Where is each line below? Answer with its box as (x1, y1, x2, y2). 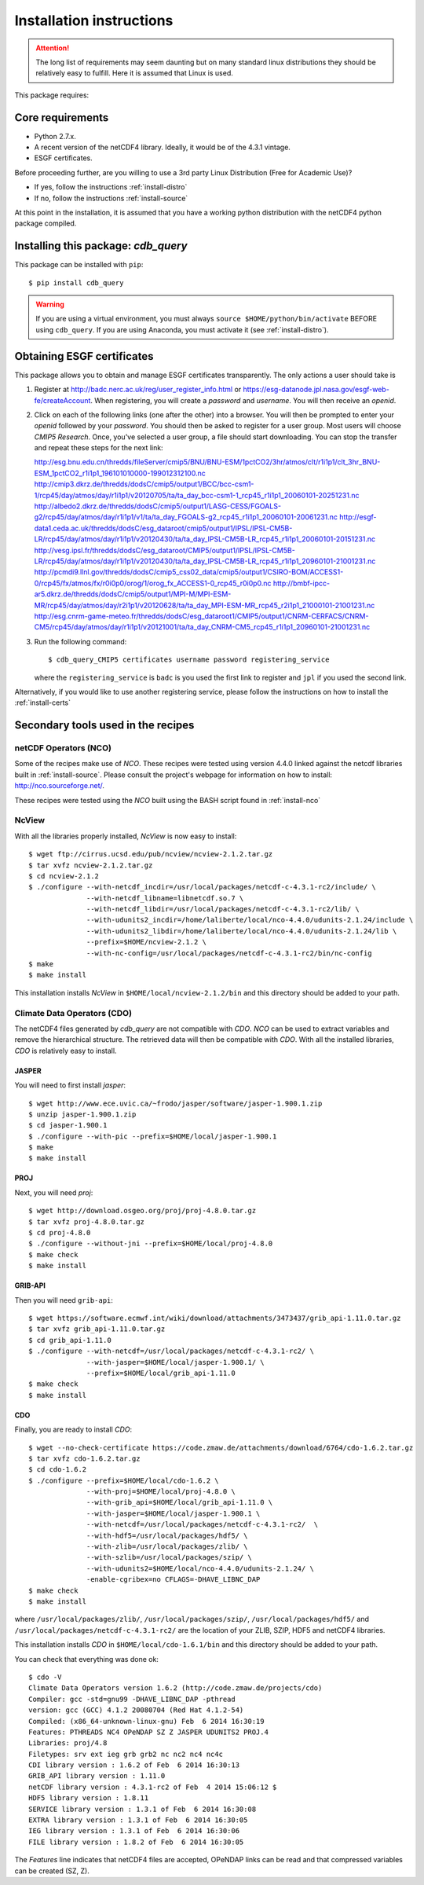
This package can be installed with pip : (14, 260, 144, 270)
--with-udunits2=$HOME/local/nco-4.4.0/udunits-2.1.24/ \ (86, 1564, 314, 1573)
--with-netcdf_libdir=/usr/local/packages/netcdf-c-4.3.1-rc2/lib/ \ (86, 904, 360, 914)
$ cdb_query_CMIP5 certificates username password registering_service (48, 655, 330, 664)
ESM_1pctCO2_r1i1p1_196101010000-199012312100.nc (34, 468, 206, 478)
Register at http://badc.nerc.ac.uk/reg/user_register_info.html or (34, 385, 242, 394)
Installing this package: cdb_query (14, 240, 188, 253)
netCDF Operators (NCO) (14, 743, 111, 754)
